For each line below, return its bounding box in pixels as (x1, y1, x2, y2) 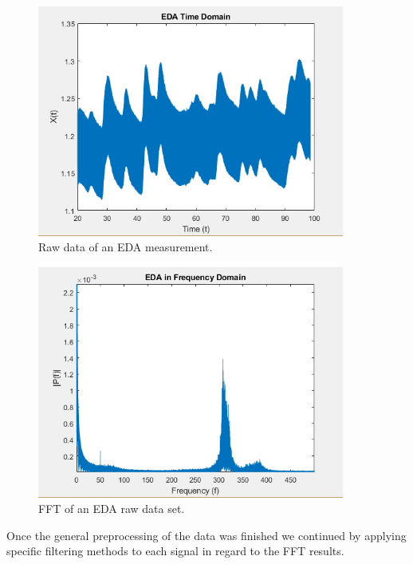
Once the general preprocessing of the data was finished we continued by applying (6, 527, 407, 543)
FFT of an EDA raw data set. (38, 500, 185, 517)
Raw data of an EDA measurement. (38, 239, 213, 255)
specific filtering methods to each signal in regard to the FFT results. (6, 542, 344, 559)
